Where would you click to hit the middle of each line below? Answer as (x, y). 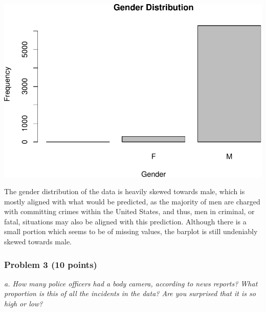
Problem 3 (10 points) (51, 264)
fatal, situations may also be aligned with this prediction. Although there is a (125, 221)
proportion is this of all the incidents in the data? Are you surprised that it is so (130, 293)
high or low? (24, 304)
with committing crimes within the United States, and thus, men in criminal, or (129, 211)
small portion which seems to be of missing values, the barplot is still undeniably (131, 231)
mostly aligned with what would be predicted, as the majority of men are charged (132, 201)
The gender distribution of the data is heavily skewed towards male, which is (125, 191)
